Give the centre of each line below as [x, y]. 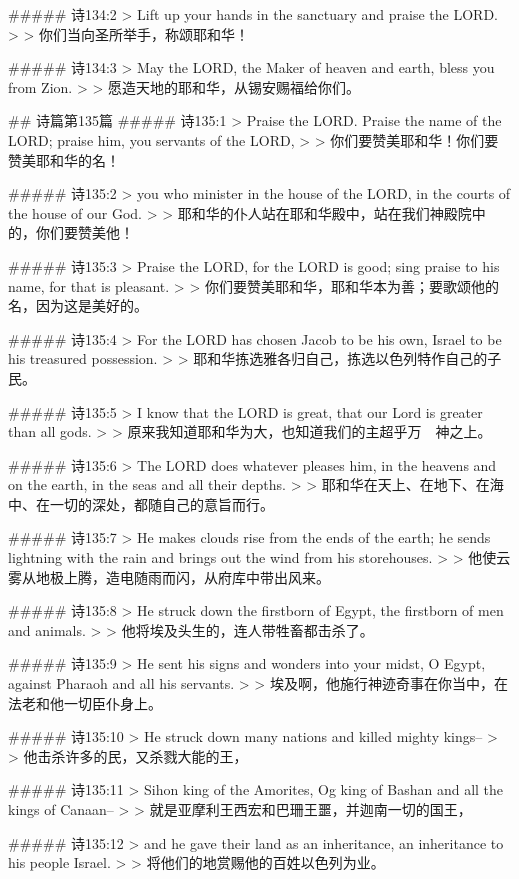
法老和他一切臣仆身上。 [85, 702]
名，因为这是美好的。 [78, 305]
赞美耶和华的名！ [64, 159]
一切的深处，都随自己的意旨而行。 [161, 503]
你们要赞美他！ [84, 232]
